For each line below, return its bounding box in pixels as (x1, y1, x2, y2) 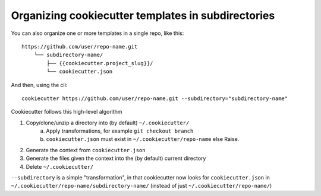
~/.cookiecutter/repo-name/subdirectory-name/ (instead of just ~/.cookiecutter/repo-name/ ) (11, 182, 272, 189)
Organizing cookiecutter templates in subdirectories (11, 9, 275, 22)
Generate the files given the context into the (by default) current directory (26, 155, 206, 162)
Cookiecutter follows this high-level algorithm (11, 108, 122, 115)
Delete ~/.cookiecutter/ (26, 163, 94, 170)
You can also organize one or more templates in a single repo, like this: (11, 30, 184, 37)
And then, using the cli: (11, 81, 68, 88)
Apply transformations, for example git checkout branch (46, 127, 194, 134)
